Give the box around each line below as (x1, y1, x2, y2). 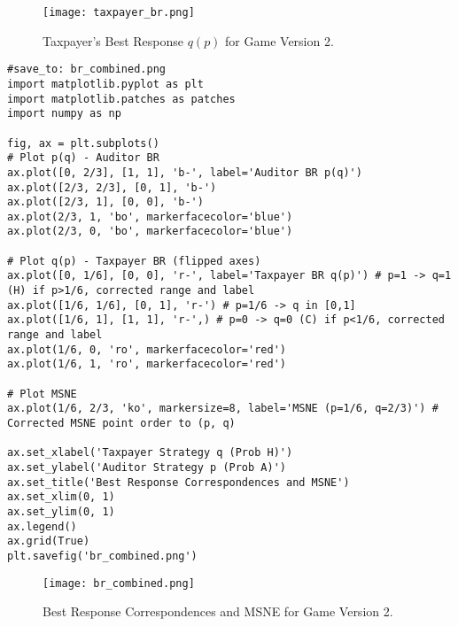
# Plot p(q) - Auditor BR (7, 151, 159, 165)
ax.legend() (7, 520, 77, 533)
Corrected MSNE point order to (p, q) (7, 417, 236, 429)
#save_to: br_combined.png (7, 63, 166, 76)
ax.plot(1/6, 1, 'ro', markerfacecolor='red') (7, 358, 286, 371)
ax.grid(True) (7, 535, 90, 548)
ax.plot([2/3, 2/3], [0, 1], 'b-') (7, 181, 217, 194)
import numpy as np (7, 107, 121, 120)
